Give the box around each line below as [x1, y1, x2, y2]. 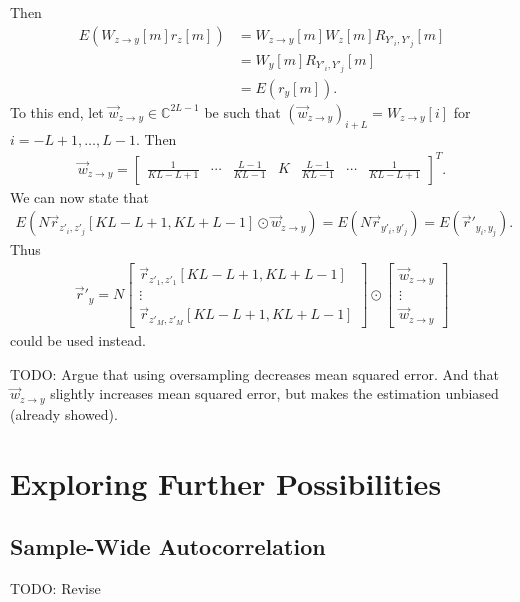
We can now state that [10, 186, 149, 207]
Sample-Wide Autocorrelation [10, 531, 326, 562]
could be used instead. [10, 330, 146, 351]
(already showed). [10, 403, 118, 424]
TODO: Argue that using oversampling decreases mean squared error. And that [10, 363, 499, 384]
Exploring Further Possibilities [10, 462, 442, 503]
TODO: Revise [10, 578, 101, 599]
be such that [204, 101, 281, 122]
